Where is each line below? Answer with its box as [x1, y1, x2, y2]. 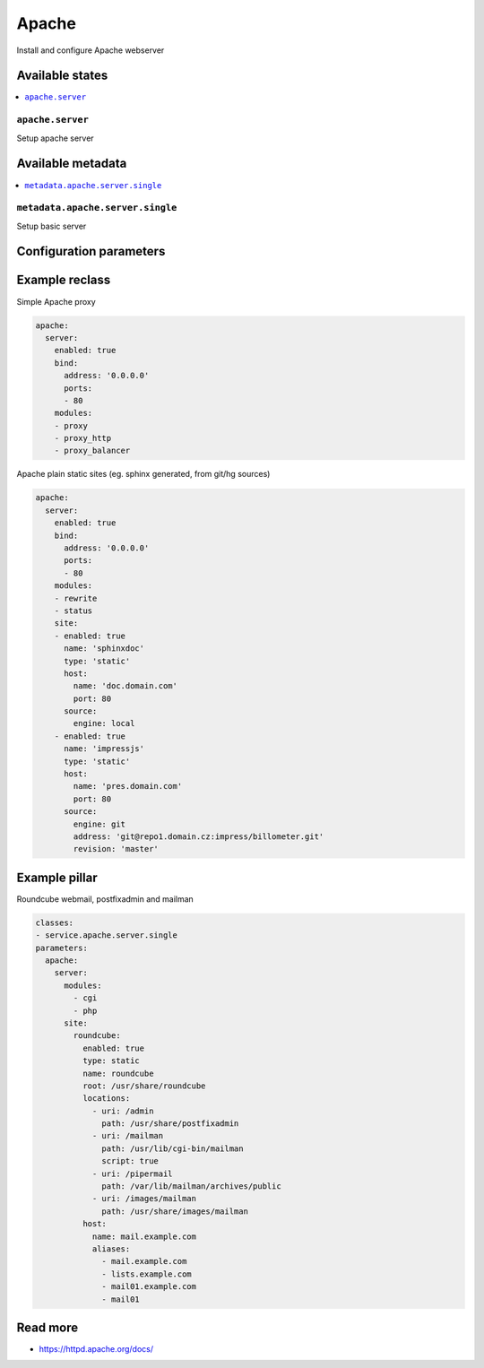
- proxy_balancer [54, 446, 131, 456]
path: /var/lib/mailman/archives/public [101, 1182, 281, 1191]
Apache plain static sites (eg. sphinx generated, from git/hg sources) [16, 469, 271, 480]
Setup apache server [16, 133, 94, 143]
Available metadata [16, 156, 127, 171]
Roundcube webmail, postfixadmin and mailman [16, 893, 194, 905]
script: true [101, 1156, 159, 1166]
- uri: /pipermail [91, 1168, 174, 1179]
